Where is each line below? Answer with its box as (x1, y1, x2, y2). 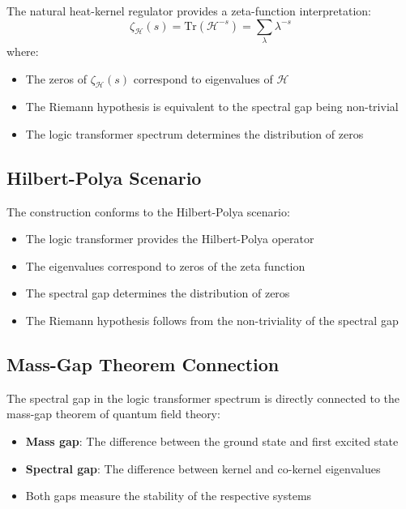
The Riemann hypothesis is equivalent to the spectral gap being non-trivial (25, 98, 399, 115)
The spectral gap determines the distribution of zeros (25, 284, 290, 302)
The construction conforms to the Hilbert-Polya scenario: (6, 203, 290, 220)
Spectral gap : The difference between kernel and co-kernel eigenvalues (25, 460, 381, 477)
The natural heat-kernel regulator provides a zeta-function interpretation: (6, 2, 371, 19)
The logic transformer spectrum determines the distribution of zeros (25, 125, 364, 142)
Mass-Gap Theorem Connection (6, 352, 280, 377)
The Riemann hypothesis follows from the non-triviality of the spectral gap (25, 312, 399, 329)
